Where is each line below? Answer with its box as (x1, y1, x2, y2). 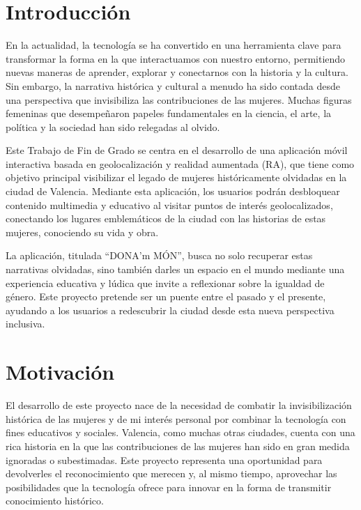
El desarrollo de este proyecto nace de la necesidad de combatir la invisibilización (6, 398, 352, 412)
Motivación (6, 357, 115, 386)
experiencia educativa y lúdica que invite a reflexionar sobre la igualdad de (6, 275, 325, 290)
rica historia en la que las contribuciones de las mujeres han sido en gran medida (6, 438, 350, 453)
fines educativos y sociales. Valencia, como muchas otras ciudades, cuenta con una (6, 425, 355, 440)
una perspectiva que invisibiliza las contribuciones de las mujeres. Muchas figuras (6, 92, 352, 107)
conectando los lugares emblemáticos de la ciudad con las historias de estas (6, 211, 326, 226)
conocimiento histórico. (6, 493, 104, 508)
